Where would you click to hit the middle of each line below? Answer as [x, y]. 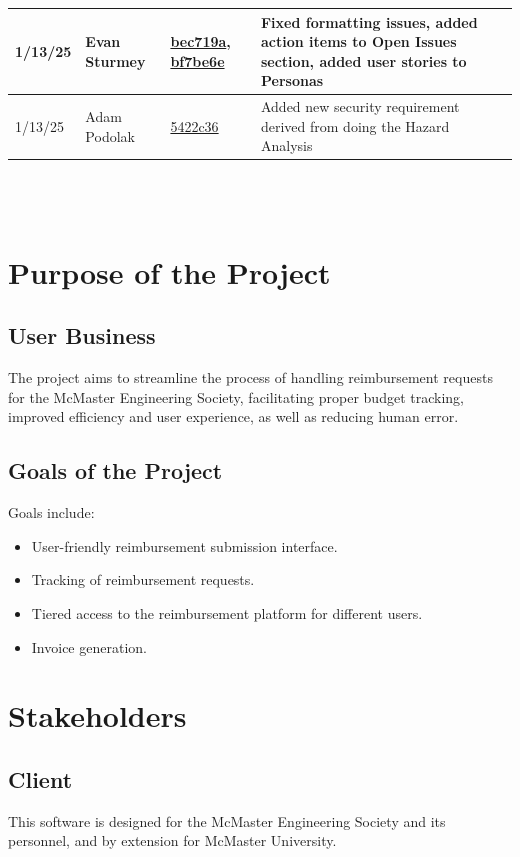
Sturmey [115, 60]
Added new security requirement [360, 106]
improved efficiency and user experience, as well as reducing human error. [233, 416]
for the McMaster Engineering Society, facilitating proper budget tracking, [236, 396]
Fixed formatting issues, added [369, 21]
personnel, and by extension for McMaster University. [172, 840]
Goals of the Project [115, 470]
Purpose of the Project [169, 271]
